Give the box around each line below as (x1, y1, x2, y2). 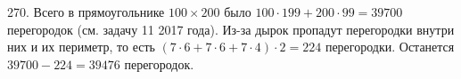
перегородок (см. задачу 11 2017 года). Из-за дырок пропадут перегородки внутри (7, 20, 455, 38)
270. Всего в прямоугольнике (7, 3, 165, 20)
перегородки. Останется (325, 37, 455, 56)
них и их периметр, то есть (7, 37, 155, 56)
